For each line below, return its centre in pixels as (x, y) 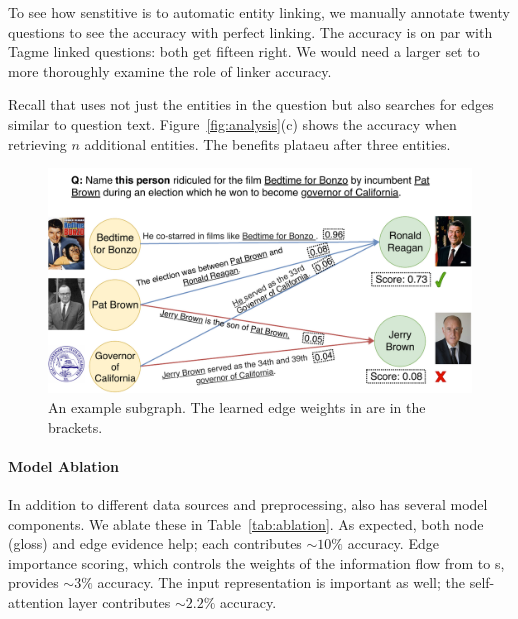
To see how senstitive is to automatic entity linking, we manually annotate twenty (259, 12)
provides (33, 582)
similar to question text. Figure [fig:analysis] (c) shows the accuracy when (232, 123)
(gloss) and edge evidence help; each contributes (155, 543)
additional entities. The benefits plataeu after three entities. (267, 143)
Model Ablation (64, 465)
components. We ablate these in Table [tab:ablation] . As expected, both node (246, 523)
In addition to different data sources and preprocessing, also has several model (248, 503)
